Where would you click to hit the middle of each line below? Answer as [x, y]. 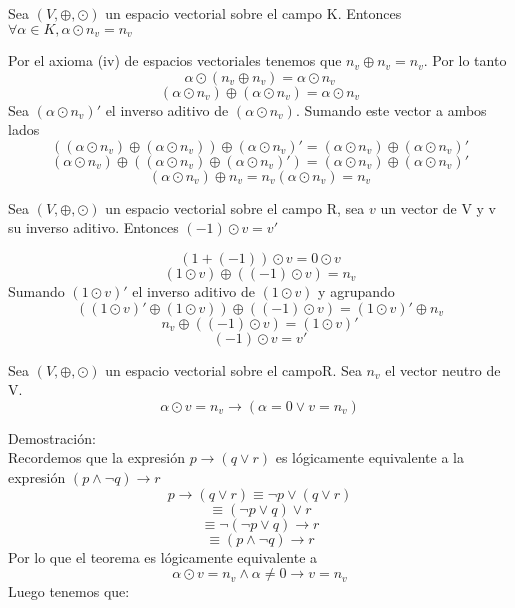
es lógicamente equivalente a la [369, 457]
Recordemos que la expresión [96, 457]
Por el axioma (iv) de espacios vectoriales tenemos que [175, 60]
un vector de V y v [438, 207]
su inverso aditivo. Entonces [93, 227]
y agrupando [356, 291]
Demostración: [52, 437]
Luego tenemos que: [69, 591]
